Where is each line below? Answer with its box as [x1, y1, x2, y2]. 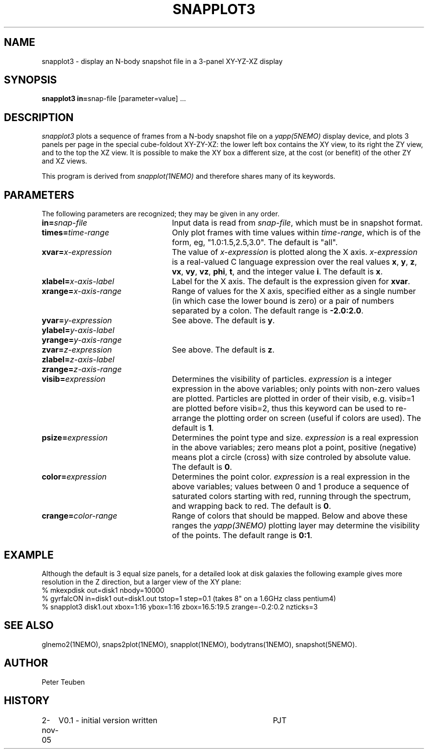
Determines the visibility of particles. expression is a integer [171, 374, 392, 384]
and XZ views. [42, 157, 87, 166]
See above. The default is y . [171, 315, 275, 326]
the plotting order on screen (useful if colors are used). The [203, 413, 421, 423]
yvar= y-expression [42, 315, 112, 326]
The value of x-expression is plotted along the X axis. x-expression [171, 247, 418, 257]
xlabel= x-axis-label [42, 276, 114, 287]
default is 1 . [171, 423, 214, 433]
